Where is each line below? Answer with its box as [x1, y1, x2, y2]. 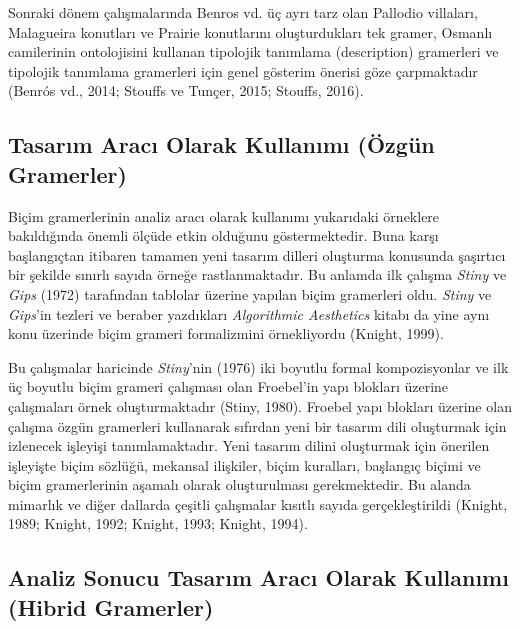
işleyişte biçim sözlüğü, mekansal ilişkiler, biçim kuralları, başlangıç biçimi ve [8, 454, 481, 475]
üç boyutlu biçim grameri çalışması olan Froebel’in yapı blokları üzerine [8, 376, 449, 397]
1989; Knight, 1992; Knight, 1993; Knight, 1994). [8, 513, 308, 534]
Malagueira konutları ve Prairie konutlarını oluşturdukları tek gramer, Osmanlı [8, 21, 493, 42]
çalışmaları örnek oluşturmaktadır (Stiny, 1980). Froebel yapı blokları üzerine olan [8, 395, 512, 416]
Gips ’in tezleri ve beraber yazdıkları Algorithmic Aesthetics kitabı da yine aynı [8, 303, 490, 324]
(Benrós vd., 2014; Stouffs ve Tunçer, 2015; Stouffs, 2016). [8, 80, 364, 101]
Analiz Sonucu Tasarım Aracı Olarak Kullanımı [8, 562, 509, 593]
